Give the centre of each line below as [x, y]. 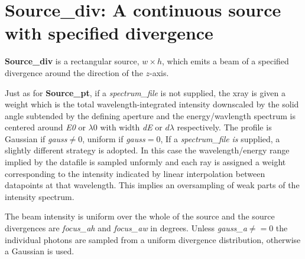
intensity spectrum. [40, 196]
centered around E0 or [45, 127]
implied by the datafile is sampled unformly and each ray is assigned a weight [145, 162]
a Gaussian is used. [40, 251]
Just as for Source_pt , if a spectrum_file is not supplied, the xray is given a [145, 92]
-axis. [159, 72]
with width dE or [131, 127]
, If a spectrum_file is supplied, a [220, 138]
